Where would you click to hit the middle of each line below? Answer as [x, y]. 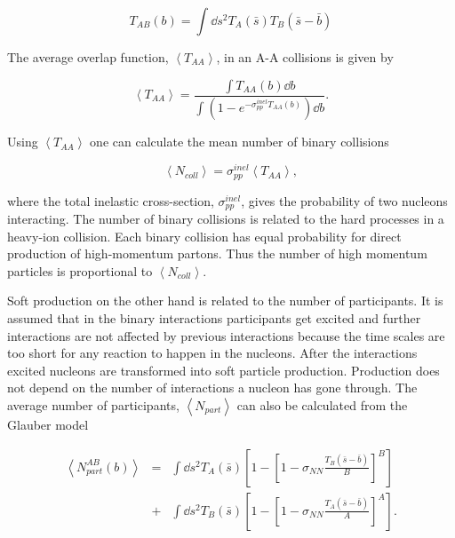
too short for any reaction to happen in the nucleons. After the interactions [212, 353]
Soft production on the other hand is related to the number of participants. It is [225, 301]
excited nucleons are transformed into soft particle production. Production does [224, 370]
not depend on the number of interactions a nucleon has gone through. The [212, 388]
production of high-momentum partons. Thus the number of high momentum [217, 253]
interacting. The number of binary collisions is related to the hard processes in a [226, 219]
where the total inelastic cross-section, [111, 200]
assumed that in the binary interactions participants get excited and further [214, 318]
